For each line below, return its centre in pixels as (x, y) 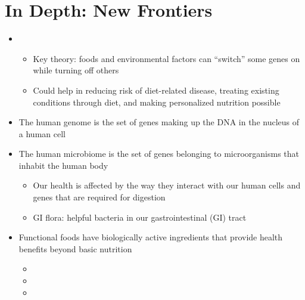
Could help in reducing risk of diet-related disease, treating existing (156, 90)
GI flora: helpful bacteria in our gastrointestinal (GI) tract (140, 217)
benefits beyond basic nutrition (75, 248)
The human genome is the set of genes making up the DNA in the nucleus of (159, 122)
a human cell (42, 133)
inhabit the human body (63, 165)
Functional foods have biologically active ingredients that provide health (151, 237)
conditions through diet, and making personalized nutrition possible (157, 102)
